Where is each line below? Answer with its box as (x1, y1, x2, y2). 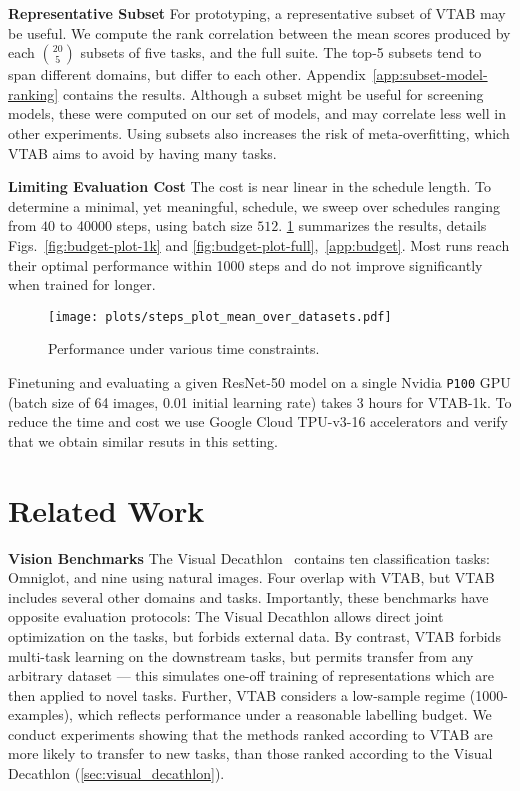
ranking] (8, 83, 59, 104)
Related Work (8, 489, 205, 530)
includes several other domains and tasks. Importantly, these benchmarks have (8, 586, 489, 607)
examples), (8, 704, 74, 725)
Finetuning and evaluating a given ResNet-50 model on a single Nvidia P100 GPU (8, 371, 511, 392)
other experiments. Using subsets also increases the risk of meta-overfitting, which (8, 122, 510, 143)
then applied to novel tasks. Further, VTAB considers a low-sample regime (8, 684, 466, 705)
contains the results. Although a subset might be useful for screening (62, 83, 484, 104)
